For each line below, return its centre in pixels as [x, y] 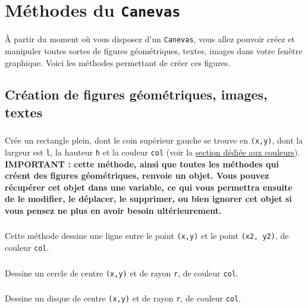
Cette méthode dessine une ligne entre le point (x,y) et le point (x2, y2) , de [147, 236]
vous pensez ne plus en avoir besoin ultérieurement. [113, 210]
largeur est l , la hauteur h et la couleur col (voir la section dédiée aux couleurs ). [153, 152]
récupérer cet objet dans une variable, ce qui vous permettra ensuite [149, 187]
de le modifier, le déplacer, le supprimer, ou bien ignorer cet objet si [148, 199]
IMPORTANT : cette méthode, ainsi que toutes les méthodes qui [142, 164]
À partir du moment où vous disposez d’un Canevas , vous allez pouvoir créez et [150, 39]
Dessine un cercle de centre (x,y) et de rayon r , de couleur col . [122, 273]
